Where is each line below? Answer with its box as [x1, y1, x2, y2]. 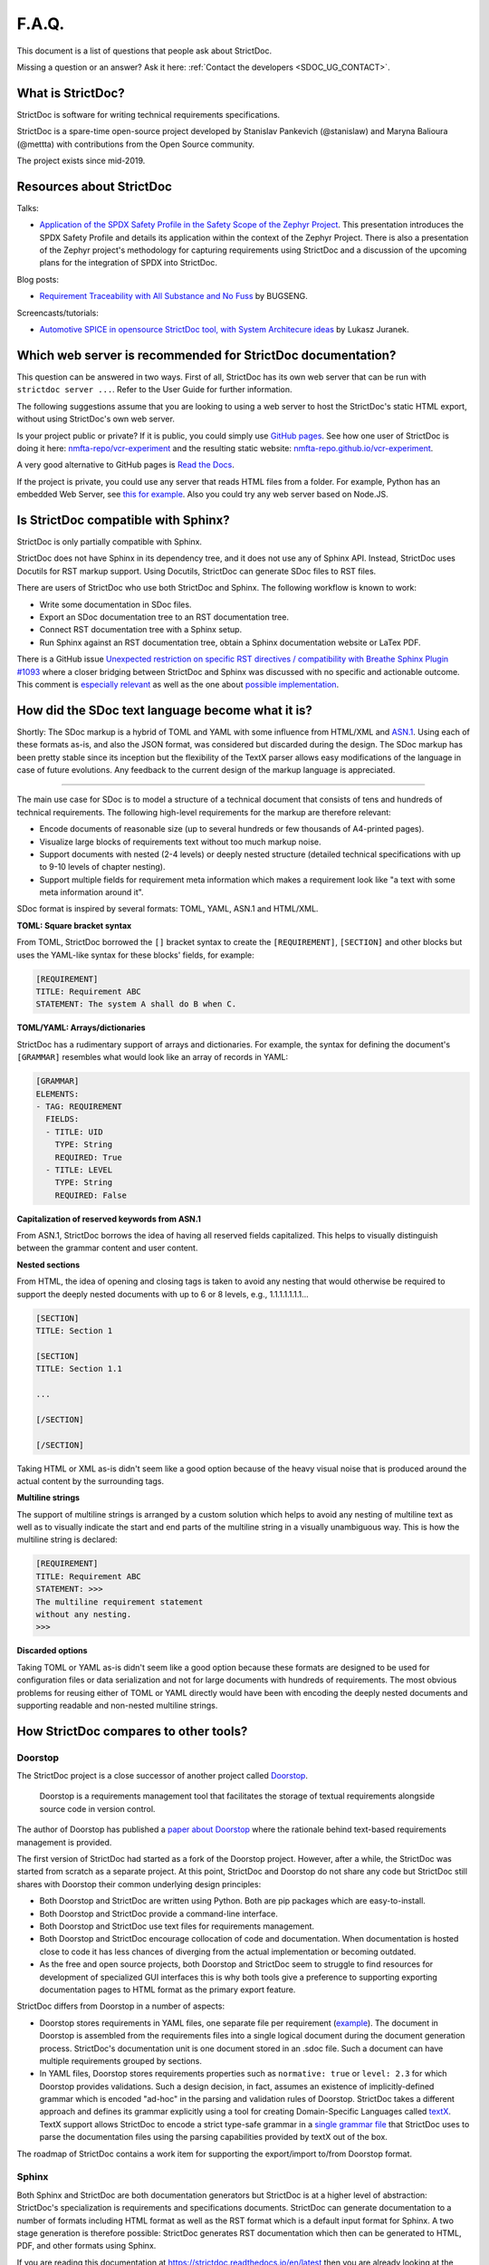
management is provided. [16, 1836, 112, 1847]
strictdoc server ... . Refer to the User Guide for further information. [16, 384, 293, 395]
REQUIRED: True [54, 1152, 122, 1162]
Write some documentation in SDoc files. [39, 599, 192, 610]
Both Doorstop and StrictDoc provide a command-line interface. [39, 1908, 278, 1919]
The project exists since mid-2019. [16, 155, 146, 167]
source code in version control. [39, 1803, 156, 1814]
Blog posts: [16, 274, 59, 284]
